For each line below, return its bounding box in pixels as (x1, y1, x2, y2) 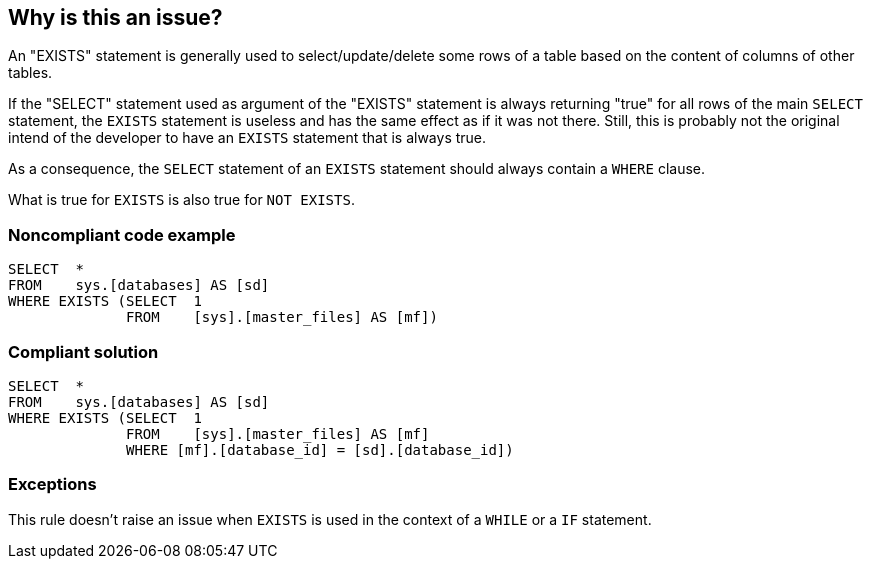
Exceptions (8, 474, 97, 495)
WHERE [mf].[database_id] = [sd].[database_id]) (126, 441, 514, 458)
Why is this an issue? (8, 5, 223, 30)
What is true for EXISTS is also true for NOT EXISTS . (8, 191, 355, 209)
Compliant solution (8, 341, 159, 362)
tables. (8, 64, 53, 82)
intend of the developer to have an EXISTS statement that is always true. (8, 129, 487, 147)
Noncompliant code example (8, 224, 236, 245)
